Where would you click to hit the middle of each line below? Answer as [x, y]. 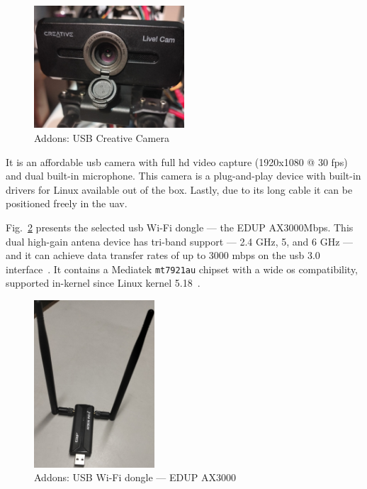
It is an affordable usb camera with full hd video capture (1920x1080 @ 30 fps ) [177, 161]
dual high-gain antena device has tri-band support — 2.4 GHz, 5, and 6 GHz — [180, 241]
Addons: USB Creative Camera [102, 138]
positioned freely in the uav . [67, 203]
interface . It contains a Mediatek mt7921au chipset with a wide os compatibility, [182, 269]
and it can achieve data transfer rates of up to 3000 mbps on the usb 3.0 [163, 255]
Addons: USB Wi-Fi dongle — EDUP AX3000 [135, 477]
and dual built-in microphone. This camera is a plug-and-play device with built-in [183, 176]
